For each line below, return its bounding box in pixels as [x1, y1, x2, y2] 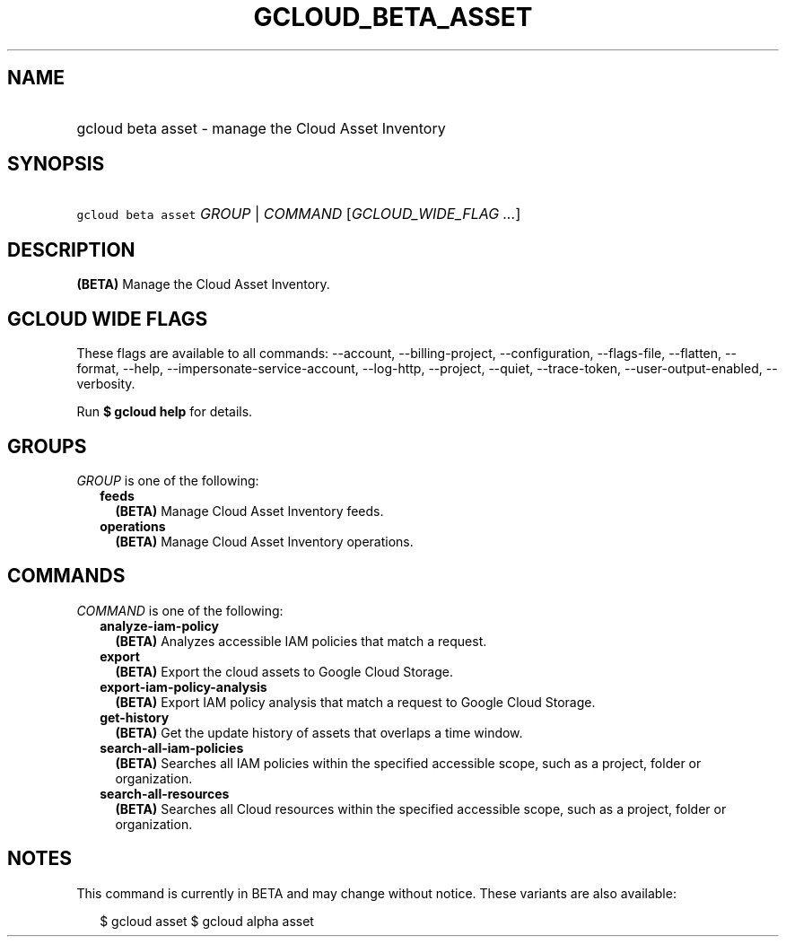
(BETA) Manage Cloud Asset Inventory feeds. [115, 503, 384, 519]
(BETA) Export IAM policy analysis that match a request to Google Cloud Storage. [115, 694, 596, 710]
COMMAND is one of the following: [76, 602, 284, 618]
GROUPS [7, 434, 87, 458]
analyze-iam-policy [100, 617, 219, 634]
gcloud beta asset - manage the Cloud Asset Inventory [76, 118, 446, 137]
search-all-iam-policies [100, 739, 244, 756]
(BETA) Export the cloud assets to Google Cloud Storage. [115, 663, 453, 679]
